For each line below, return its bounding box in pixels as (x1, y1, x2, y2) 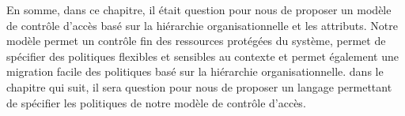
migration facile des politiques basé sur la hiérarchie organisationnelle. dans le (6, 63, 384, 80)
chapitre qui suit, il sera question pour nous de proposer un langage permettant (6, 78, 392, 95)
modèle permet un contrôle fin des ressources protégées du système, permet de (6, 32, 386, 49)
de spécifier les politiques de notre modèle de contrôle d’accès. (6, 94, 306, 110)
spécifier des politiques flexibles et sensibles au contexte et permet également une (6, 47, 399, 64)
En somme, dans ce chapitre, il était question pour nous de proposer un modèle (6, 2, 392, 17)
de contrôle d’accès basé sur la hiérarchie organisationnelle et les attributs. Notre (6, 17, 398, 33)
